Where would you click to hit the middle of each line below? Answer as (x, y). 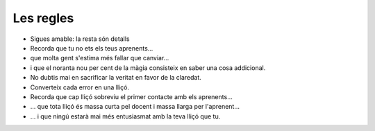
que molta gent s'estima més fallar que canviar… (100, 58)
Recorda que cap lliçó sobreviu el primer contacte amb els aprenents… (131, 96)
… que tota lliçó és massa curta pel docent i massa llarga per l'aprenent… (135, 107)
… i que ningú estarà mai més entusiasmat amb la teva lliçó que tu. (125, 116)
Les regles (43, 18)
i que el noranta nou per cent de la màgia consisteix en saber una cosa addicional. (148, 68)
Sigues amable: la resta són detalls (80, 39)
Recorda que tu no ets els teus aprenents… (92, 48)
